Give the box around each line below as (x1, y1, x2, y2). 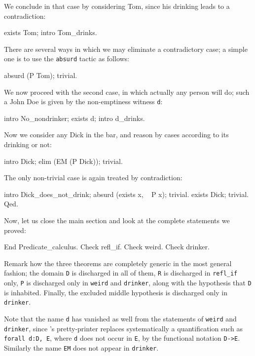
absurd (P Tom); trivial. (4, 70, 77, 80)
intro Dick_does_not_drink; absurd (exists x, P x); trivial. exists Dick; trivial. (4, 189, 249, 199)
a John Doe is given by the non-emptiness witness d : (4, 96, 163, 107)
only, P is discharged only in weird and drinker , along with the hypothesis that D (4, 277, 252, 288)
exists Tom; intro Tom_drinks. (4, 27, 97, 38)
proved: (4, 225, 26, 235)
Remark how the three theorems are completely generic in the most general (4, 258, 232, 268)
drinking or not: (4, 139, 52, 150)
